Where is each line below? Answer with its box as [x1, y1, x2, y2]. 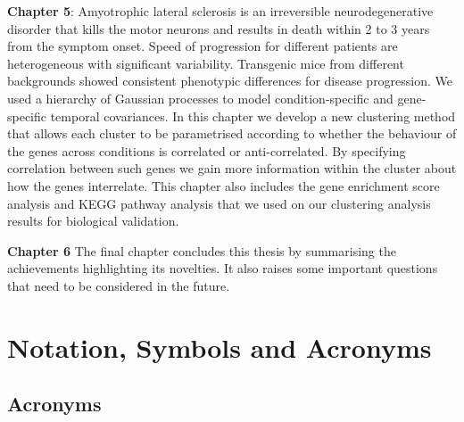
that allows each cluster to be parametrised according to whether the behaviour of [7, 124, 457, 143]
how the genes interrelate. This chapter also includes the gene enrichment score [7, 176, 440, 194]
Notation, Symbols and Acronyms [7, 328, 432, 365]
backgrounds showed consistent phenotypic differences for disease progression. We [7, 71, 453, 90]
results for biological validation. [7, 211, 179, 230]
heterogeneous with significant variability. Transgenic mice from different [7, 54, 404, 72]
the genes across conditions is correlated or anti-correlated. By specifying [7, 141, 406, 160]
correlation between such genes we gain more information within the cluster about [7, 159, 457, 178]
